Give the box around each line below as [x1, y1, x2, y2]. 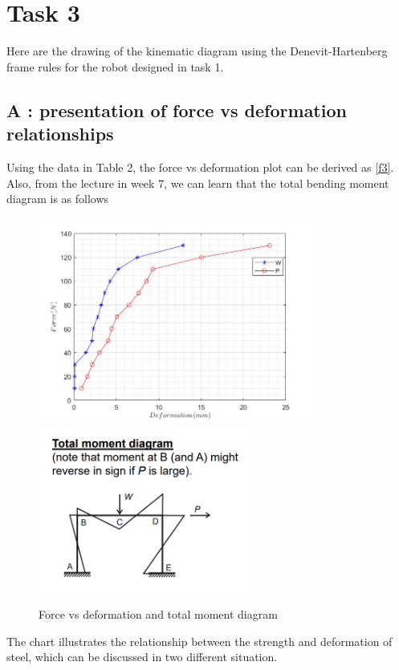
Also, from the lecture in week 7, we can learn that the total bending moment [6, 174, 389, 191]
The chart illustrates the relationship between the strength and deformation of [6, 632, 393, 649]
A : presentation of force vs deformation [6, 97, 347, 122]
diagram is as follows [6, 190, 109, 207]
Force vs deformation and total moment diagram [39, 606, 278, 623]
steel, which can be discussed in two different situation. [6, 648, 278, 665]
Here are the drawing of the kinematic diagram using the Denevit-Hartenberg [6, 43, 388, 59]
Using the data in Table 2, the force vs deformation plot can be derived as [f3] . [6, 158, 394, 175]
